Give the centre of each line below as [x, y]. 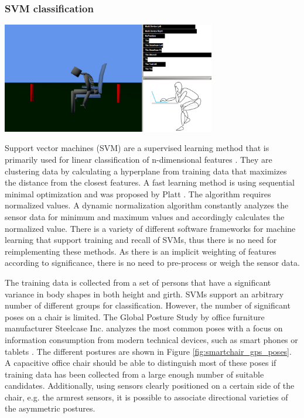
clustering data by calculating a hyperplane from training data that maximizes [146, 171]
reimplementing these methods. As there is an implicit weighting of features [141, 251]
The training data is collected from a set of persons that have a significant [138, 282]
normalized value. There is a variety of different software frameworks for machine [150, 228]
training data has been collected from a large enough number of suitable [134, 374]
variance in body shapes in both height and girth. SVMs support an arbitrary [144, 294]
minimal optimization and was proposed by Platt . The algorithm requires [138, 193]
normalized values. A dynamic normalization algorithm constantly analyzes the [147, 205]
